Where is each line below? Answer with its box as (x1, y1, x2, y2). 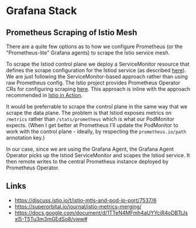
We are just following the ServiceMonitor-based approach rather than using (6, 73, 188, 80)
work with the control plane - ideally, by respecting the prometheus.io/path (6, 128, 187, 135)
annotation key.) (6, 134, 45, 141)
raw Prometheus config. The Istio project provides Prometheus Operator (6, 79, 180, 86)
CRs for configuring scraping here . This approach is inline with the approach (6, 86, 191, 92)
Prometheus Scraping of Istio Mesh (6, 28, 137, 38)
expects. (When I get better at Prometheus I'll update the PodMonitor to (6, 122, 178, 128)
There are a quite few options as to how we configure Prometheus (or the (6, 43, 183, 50)
